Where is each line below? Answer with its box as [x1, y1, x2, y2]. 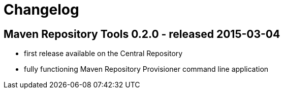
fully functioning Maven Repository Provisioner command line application [24, 65, 269, 74]
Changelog [4, 1, 79, 18]
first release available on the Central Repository [24, 49, 183, 58]
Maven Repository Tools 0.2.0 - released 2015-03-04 [4, 27, 280, 40]
